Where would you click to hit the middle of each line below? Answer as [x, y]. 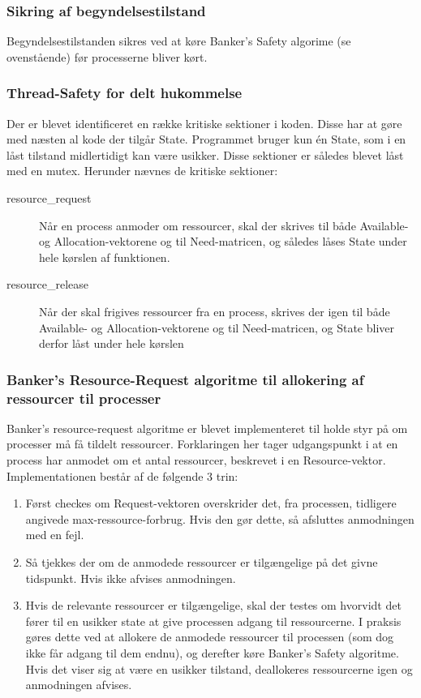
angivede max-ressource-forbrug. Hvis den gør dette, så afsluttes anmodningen [220, 518]
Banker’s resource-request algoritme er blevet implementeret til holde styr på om [207, 428]
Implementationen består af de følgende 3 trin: [122, 475]
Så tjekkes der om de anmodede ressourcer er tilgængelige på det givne [202, 562]
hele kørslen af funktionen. [105, 257]
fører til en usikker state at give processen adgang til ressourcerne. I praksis [213, 621]
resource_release [47, 284]
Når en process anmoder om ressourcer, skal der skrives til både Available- [224, 225]
